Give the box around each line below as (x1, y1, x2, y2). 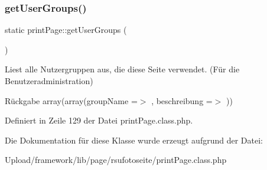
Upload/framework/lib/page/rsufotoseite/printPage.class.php (5, 154, 227, 166)
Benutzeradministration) (5, 75, 93, 86)
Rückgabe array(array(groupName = (5, 94, 138, 106)
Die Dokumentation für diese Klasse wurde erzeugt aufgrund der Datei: (5, 134, 263, 146)
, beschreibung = (151, 94, 213, 106)
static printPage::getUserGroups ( (5, 24, 127, 36)
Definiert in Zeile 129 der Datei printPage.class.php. (5, 114, 193, 126)
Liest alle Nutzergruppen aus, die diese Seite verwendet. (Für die (5, 63, 240, 75)
